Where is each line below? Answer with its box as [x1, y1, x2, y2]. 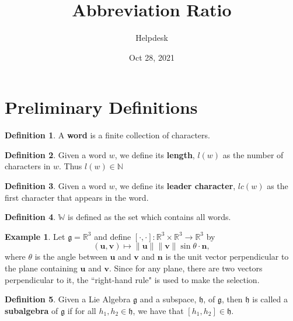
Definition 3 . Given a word [5, 180, 106, 192]
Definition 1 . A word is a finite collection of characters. [5, 129, 210, 141]
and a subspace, [139, 293, 197, 305]
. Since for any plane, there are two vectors [109, 262, 263, 274]
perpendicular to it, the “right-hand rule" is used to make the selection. [5, 273, 260, 285]
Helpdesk [135, 32, 168, 44]
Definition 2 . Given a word [5, 148, 106, 160]
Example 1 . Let [5, 230, 65, 242]
